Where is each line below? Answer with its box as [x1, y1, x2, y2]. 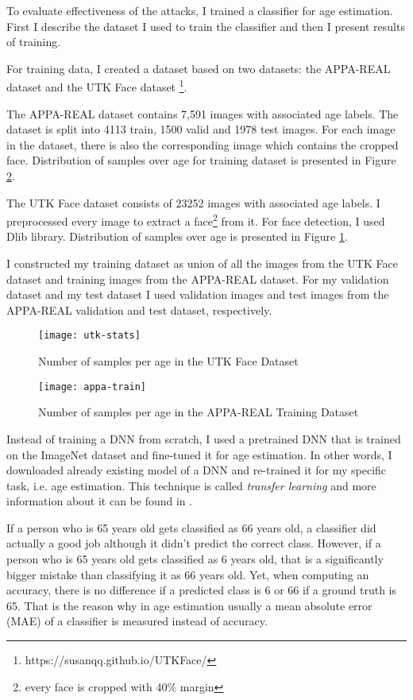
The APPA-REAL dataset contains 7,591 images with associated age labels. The [6, 105, 399, 122]
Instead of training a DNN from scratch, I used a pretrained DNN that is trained [6, 430, 401, 447]
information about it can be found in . [6, 493, 193, 509]
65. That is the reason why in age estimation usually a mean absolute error [6, 597, 372, 613]
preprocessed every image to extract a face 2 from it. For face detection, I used [6, 211, 385, 229]
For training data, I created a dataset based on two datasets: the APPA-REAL [6, 60, 391, 76]
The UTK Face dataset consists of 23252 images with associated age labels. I [6, 194, 380, 211]
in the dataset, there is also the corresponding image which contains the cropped [6, 136, 399, 153]
